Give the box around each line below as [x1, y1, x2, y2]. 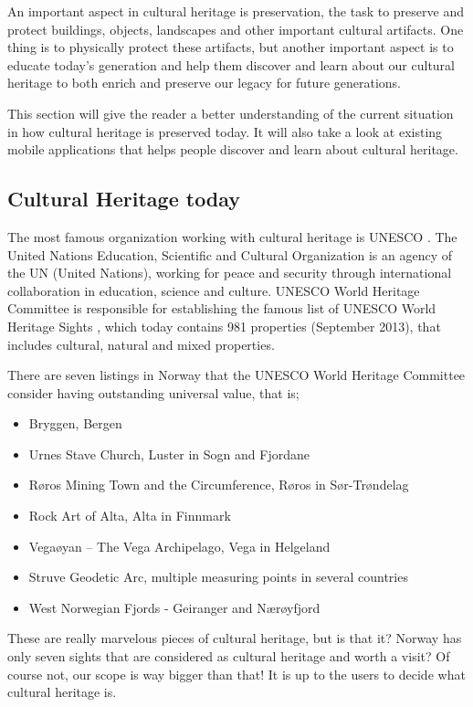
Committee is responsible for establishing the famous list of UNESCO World [7, 299, 436, 318]
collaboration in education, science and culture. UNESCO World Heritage [7, 280, 420, 300]
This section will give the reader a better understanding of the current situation [7, 103, 454, 122]
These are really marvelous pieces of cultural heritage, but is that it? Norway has [7, 628, 462, 648]
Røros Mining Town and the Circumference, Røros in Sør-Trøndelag [28, 475, 409, 494]
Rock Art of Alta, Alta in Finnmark [28, 506, 231, 525]
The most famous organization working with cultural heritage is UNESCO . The [7, 227, 457, 246]
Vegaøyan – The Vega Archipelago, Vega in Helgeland [28, 536, 331, 555]
